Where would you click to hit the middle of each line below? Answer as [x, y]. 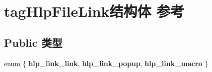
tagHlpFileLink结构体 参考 [94, 11]
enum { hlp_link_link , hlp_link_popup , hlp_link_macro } [106, 63]
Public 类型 [33, 42]
